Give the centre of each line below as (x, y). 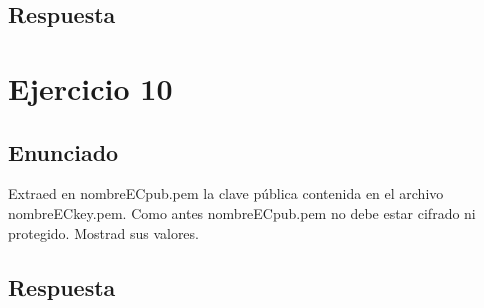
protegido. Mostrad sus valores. (103, 232)
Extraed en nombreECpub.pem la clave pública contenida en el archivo (226, 193)
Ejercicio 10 (90, 87)
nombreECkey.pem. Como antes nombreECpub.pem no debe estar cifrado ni (242, 212)
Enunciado (63, 151)
